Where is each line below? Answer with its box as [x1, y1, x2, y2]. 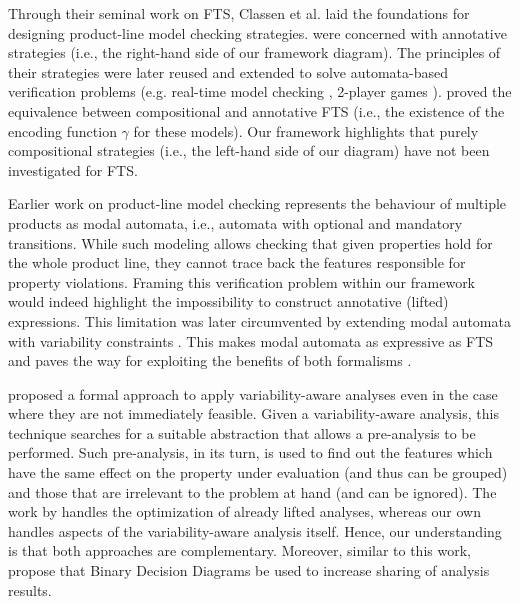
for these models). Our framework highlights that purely [133, 120, 479, 141]
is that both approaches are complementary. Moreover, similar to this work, [8, 540, 471, 561]
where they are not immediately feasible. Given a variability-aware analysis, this [8, 403, 499, 424]
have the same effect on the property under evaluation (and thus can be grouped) [8, 462, 508, 483]
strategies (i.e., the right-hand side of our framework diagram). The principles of [8, 42, 501, 63]
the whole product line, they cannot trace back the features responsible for [8, 252, 466, 273]
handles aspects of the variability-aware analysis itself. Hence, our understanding [8, 520, 502, 541]
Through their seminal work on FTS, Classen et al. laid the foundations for [8, 3, 470, 23]
